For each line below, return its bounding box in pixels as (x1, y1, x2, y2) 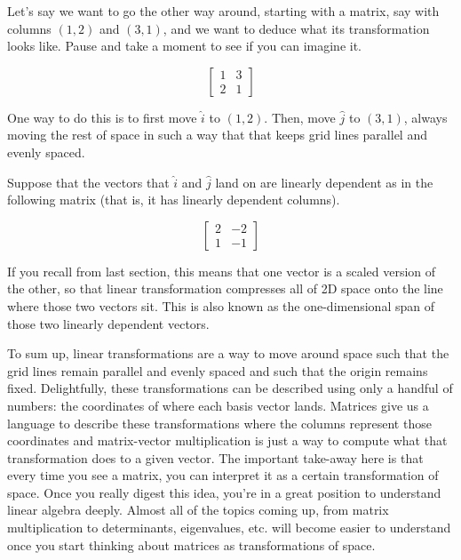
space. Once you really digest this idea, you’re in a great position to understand (7, 483, 441, 501)
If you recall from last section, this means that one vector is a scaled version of (7, 261, 436, 280)
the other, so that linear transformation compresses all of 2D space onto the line (7, 279, 443, 298)
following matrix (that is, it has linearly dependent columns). (7, 190, 340, 209)
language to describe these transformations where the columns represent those (7, 413, 432, 432)
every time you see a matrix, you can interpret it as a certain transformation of (7, 466, 439, 484)
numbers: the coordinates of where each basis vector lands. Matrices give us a (7, 396, 429, 414)
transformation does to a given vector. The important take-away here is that (7, 448, 424, 467)
